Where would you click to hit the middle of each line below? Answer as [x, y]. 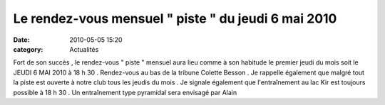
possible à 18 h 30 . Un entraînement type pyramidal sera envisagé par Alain [125, 92]
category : [28, 49]
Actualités [84, 49]
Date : [21, 40]
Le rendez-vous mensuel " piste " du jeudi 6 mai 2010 [175, 18]
